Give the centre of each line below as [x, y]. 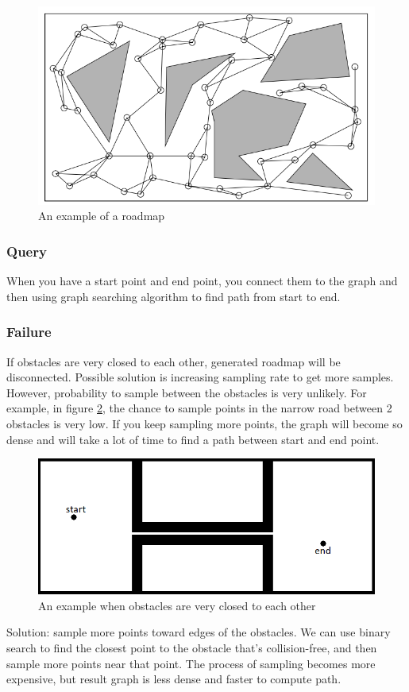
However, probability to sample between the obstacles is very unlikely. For [187, 392]
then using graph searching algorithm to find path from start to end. [174, 296]
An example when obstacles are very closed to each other [177, 605]
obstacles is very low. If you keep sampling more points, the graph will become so [204, 424]
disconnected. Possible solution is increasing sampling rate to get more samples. [200, 377]
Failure [29, 332]
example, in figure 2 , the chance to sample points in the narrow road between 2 [199, 408]
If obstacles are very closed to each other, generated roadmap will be [174, 361]
